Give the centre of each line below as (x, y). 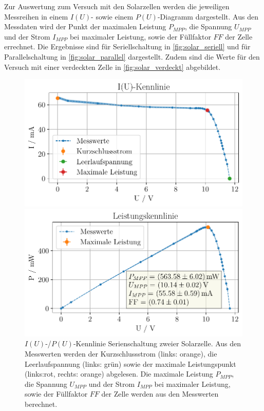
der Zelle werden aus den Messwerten (160, 394)
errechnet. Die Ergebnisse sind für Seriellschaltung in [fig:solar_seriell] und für (127, 46)
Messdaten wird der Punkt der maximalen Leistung (85, 26)
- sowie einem (112, 16)
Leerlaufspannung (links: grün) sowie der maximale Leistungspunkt (130, 363)
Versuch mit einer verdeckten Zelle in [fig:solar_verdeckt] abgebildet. (112, 67)
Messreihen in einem (36, 16)
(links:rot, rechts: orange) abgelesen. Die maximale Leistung (119, 374)
